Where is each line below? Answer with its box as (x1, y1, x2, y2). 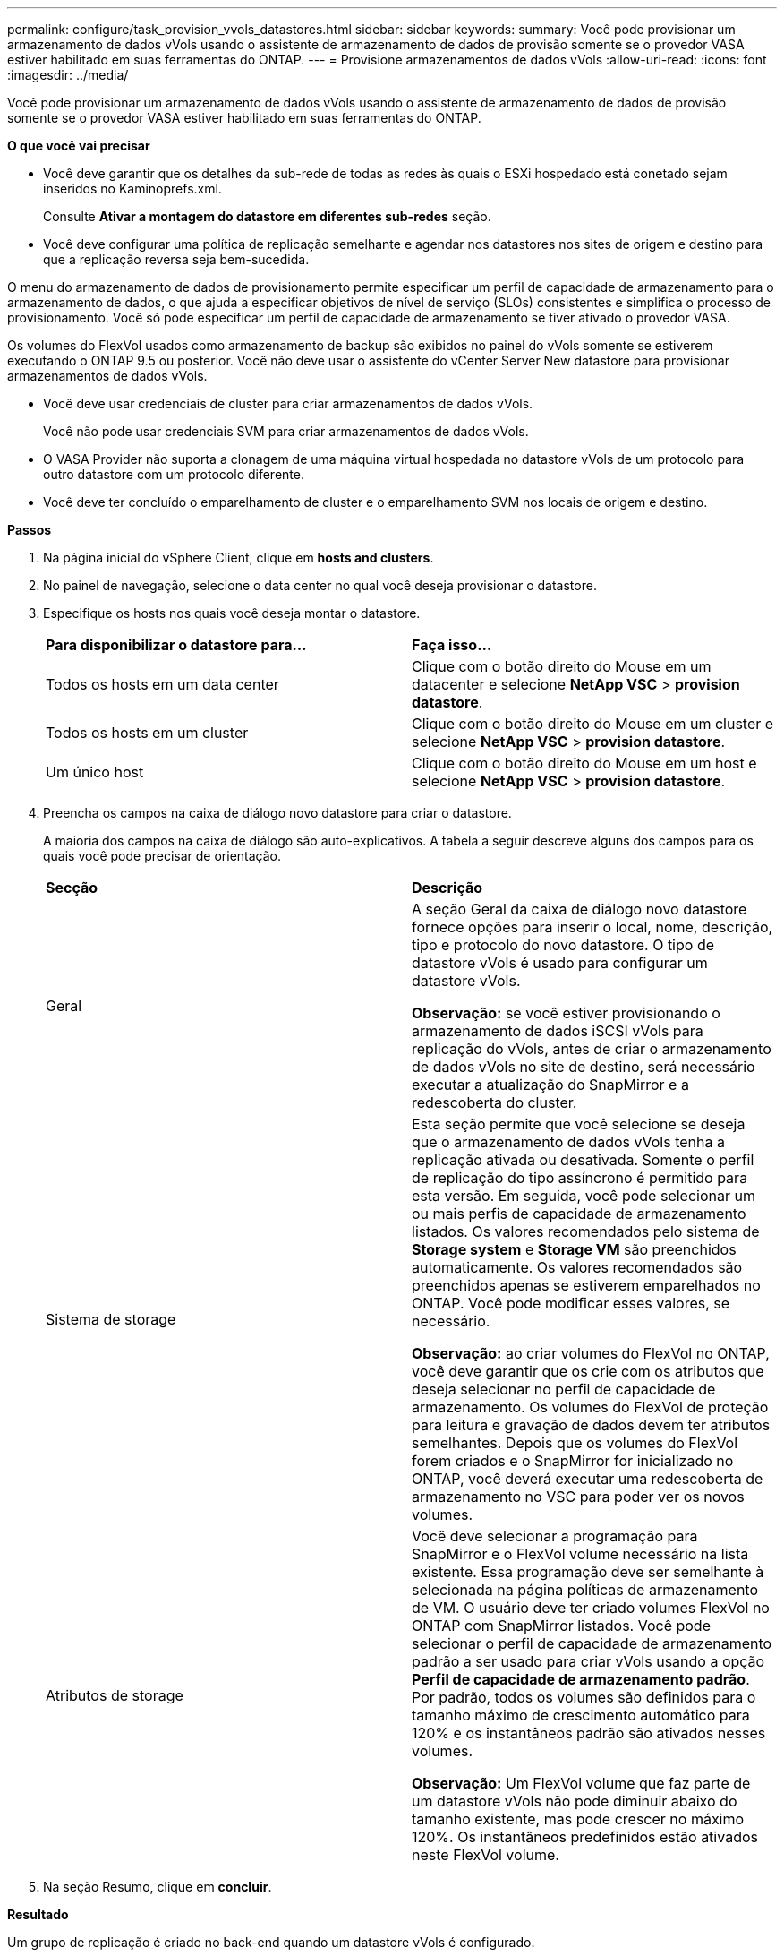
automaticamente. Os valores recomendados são (412, 1258, 743, 1276)
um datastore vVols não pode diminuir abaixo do (412, 1792, 737, 1810)
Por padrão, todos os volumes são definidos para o (412, 1688, 756, 1706)
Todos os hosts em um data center (46, 675, 279, 693)
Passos (7, 522, 52, 537)
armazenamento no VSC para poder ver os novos (412, 1488, 745, 1506)
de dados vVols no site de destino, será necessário (412, 1058, 755, 1076)
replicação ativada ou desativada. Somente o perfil (412, 1151, 754, 1169)
